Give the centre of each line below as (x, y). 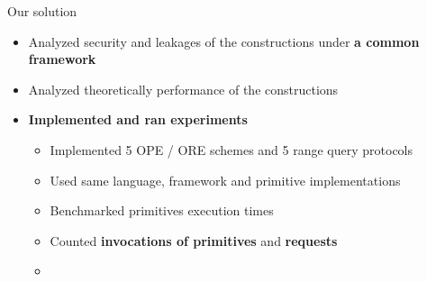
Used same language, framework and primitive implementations (225, 180)
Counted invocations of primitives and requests (194, 240)
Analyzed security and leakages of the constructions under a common (224, 41)
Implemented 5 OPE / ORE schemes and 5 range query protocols (232, 149)
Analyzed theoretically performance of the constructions (183, 89)
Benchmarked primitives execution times (162, 210)
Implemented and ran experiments (138, 119)
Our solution (42, 11)
